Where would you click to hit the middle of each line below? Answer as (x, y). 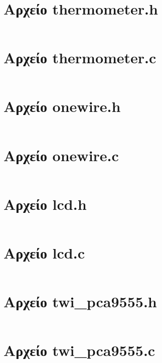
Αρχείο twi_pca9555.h (80, 301)
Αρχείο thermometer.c (80, 57)
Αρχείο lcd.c (44, 252)
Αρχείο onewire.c (61, 155)
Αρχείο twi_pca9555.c (79, 350)
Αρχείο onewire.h (62, 106)
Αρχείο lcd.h (45, 204)
